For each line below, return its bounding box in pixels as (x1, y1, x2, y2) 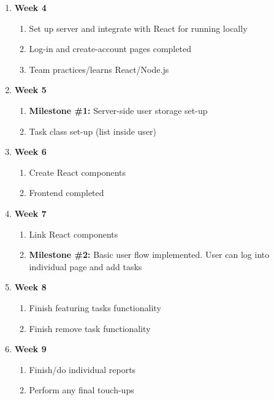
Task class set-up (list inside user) (29, 124, 157, 137)
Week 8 (14, 281, 47, 293)
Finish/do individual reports (29, 363, 136, 375)
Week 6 (14, 145, 47, 158)
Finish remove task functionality (29, 322, 151, 334)
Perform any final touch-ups (29, 383, 134, 396)
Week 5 (14, 83, 47, 96)
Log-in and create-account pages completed (29, 42, 191, 55)
